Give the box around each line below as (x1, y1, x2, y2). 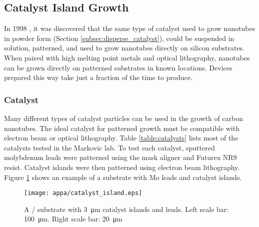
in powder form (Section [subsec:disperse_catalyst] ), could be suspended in (4, 32, 234, 43)
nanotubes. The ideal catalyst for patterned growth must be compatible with (4, 122, 239, 133)
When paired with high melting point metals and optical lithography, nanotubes (4, 52, 250, 62)
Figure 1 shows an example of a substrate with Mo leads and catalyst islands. (4, 171, 242, 182)
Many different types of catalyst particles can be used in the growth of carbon (4, 112, 243, 123)
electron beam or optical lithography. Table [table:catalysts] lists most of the (4, 132, 238, 143)
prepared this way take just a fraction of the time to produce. (4, 72, 193, 82)
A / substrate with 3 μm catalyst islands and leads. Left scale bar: (24, 203, 229, 214)
